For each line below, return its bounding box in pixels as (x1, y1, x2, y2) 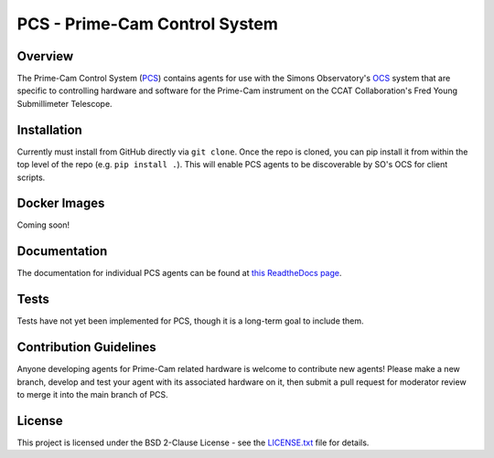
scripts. (16, 172, 46, 183)
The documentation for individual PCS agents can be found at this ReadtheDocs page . (16, 268, 342, 279)
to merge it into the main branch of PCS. (16, 389, 168, 399)
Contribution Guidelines (16, 339, 157, 356)
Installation (16, 122, 82, 137)
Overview (16, 48, 74, 64)
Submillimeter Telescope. (16, 98, 113, 109)
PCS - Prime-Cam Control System (16, 14, 279, 34)
